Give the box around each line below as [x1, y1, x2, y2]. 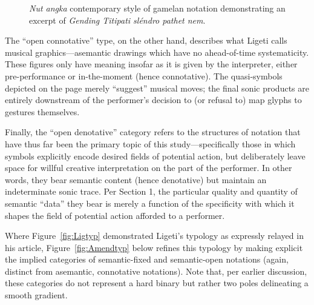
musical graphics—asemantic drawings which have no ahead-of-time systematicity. [5, 45, 309, 58]
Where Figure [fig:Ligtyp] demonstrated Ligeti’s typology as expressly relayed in [5, 229, 304, 242]
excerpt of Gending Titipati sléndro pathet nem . [29, 13, 206, 26]
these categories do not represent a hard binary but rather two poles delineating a [5, 277, 309, 289]
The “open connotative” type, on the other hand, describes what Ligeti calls [5, 34, 287, 47]
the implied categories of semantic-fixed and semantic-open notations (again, [5, 253, 289, 266]
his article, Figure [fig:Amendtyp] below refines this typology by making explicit [5, 241, 303, 253]
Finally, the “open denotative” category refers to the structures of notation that [5, 126, 301, 138]
